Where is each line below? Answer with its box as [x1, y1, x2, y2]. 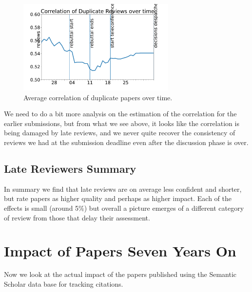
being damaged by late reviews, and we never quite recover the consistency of [4, 128, 235, 138]
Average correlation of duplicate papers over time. [23, 92, 173, 102]
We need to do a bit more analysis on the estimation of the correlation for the [4, 109, 237, 119]
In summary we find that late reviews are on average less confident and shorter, [4, 183, 242, 194]
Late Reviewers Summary [4, 161, 136, 176]
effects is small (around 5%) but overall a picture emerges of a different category [4, 202, 244, 213]
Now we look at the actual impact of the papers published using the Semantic [4, 269, 237, 279]
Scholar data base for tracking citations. [4, 278, 123, 289]
